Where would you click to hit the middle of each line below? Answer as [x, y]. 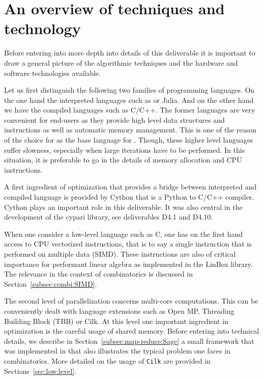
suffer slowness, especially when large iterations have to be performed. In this [125, 150]
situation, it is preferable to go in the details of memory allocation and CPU [123, 160]
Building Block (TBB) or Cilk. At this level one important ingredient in [116, 321]
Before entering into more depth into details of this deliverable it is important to [130, 53]
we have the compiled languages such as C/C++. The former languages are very [130, 110]
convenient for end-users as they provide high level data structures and [114, 119]
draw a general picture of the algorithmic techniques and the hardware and [121, 62]
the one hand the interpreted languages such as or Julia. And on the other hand [129, 100]
